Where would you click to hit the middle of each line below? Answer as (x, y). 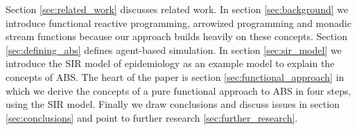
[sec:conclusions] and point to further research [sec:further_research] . (152, 117)
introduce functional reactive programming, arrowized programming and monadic (178, 22)
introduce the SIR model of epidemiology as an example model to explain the (170, 63)
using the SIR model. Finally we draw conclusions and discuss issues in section (173, 104)
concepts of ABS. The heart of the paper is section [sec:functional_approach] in (175, 76)
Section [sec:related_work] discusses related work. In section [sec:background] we (177, 9)
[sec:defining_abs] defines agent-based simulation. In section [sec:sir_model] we (174, 49)
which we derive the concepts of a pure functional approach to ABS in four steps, (178, 90)
